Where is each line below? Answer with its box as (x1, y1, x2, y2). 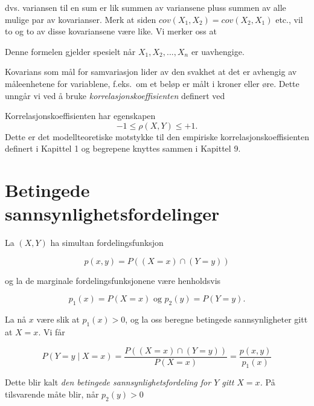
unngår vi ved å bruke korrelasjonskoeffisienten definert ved (5, 89, 225, 101)
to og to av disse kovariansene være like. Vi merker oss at (5, 25, 217, 37)
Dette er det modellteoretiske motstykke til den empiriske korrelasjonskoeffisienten (5, 130, 310, 143)
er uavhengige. (191, 45, 245, 57)
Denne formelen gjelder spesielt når (5, 45, 136, 57)
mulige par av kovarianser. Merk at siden (5, 13, 156, 25)
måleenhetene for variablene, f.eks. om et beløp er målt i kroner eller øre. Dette (5, 77, 300, 89)
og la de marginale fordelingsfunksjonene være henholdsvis (5, 274, 221, 286)
